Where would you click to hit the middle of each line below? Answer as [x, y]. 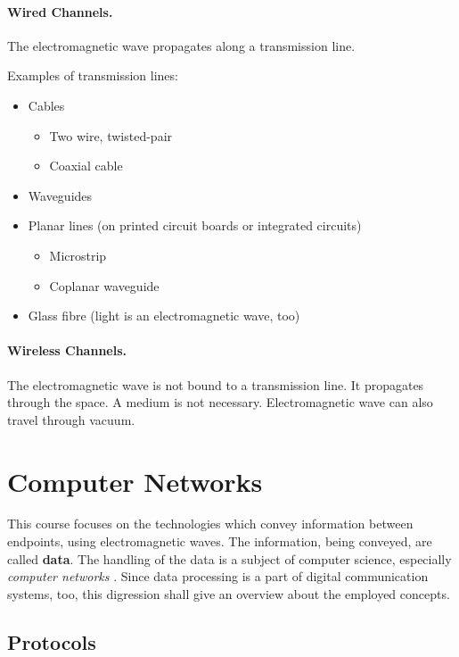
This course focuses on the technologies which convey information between [210, 524]
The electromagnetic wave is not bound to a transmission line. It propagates [216, 384]
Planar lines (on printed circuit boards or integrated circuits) [195, 225]
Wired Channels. [60, 11]
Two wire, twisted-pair [111, 135]
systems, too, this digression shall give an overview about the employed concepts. [229, 593]
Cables [46, 105]
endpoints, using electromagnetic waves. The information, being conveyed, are [220, 541]
